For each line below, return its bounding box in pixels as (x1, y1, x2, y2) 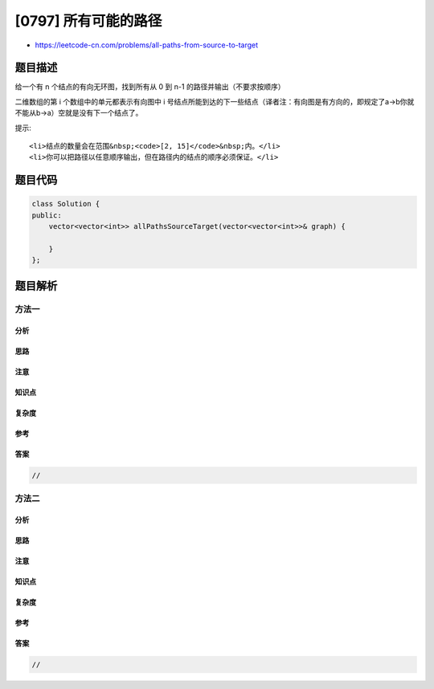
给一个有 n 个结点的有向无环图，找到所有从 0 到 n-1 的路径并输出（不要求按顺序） (14, 82, 285, 92)
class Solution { (31, 199, 100, 209)
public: (31, 210, 62, 220)
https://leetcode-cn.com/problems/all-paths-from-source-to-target (35, 40, 259, 50)
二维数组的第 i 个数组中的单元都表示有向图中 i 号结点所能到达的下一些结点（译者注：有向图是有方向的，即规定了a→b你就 (14, 96, 415, 106)
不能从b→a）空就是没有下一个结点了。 (14, 108, 143, 118)
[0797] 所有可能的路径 (14, 12, 162, 30)
